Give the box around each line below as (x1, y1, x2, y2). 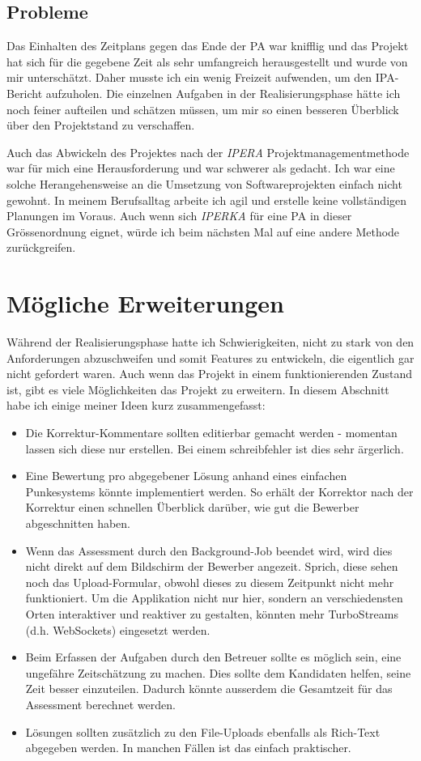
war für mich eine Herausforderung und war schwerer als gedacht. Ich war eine (6, 159, 395, 176)
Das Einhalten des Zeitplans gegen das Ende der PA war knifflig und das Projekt (6, 37, 409, 54)
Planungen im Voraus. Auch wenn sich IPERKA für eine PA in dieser (6, 207, 352, 224)
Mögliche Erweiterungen (6, 287, 285, 320)
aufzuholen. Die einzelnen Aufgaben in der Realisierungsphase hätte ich (45, 84, 401, 101)
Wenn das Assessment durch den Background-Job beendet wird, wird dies (25, 542, 393, 559)
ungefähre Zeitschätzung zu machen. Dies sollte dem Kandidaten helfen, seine (25, 664, 411, 681)
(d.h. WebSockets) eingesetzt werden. (25, 621, 210, 638)
